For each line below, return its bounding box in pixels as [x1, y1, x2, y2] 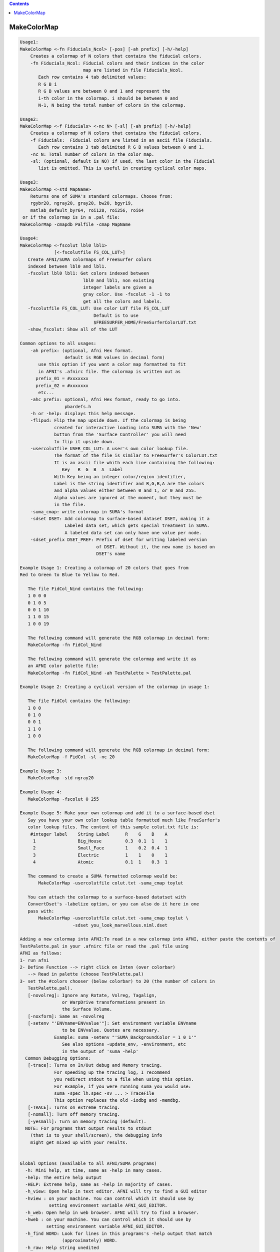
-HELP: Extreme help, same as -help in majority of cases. [25, 1182, 173, 1187]
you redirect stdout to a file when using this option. [54, 1077, 194, 1082]
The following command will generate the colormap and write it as [27, 656, 197, 662]
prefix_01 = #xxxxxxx [35, 376, 88, 382]
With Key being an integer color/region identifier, [54, 474, 186, 479]
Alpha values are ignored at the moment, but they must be [54, 495, 202, 500]
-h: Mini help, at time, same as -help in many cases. [25, 1167, 162, 1173]
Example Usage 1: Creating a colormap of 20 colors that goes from [19, 565, 189, 570]
